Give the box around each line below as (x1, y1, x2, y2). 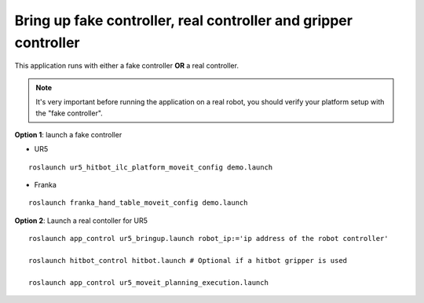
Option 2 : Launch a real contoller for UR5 (14, 216, 148, 225)
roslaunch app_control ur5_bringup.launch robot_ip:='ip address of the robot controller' (28, 234, 389, 243)
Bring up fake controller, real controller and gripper (14, 12, 353, 29)
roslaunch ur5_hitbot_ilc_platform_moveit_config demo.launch (28, 162, 273, 172)
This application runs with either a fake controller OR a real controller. (14, 61, 239, 71)
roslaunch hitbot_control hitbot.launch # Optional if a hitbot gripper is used (28, 256, 348, 265)
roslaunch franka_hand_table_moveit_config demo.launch (28, 199, 248, 207)
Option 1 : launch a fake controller (14, 130, 122, 139)
